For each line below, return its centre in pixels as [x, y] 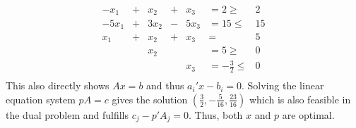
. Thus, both [216, 114]
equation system [41, 99]
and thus [165, 85]
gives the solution [150, 99]
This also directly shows [58, 85]
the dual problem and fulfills [67, 114]
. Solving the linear [283, 85]
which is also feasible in [300, 99]
